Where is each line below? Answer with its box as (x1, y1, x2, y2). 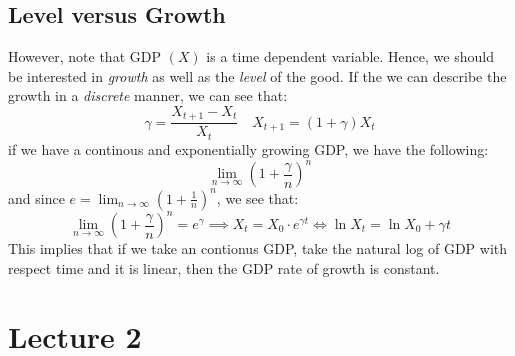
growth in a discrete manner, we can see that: (8, 85, 288, 106)
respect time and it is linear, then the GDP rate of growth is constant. (8, 257, 440, 278)
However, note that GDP (8, 46, 161, 67)
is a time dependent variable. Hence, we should (206, 46, 494, 67)
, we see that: (216, 187, 299, 208)
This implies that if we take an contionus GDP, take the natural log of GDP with (8, 238, 508, 259)
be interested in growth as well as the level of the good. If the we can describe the (8, 65, 507, 86)
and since (8, 187, 65, 208)
